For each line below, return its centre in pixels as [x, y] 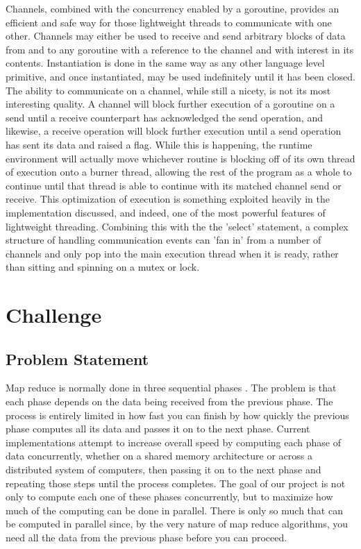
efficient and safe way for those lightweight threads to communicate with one [169, 22]
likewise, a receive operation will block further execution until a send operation [174, 131]
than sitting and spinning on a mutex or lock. [103, 267]
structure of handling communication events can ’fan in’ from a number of [163, 240]
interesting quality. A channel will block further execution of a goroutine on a [170, 104]
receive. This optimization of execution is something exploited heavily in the [168, 199]
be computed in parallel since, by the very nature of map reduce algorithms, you [177, 524]
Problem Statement [77, 358]
